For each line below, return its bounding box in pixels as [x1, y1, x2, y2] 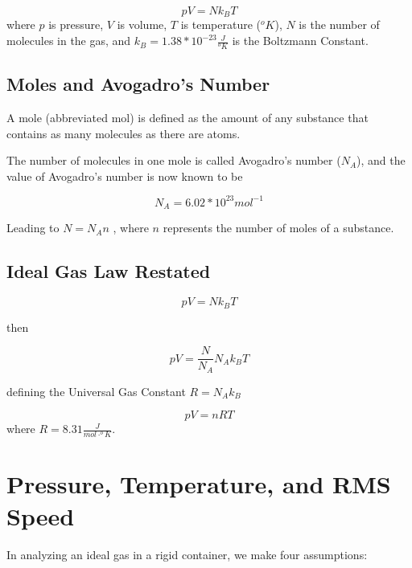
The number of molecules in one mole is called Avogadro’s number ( [6, 152, 341, 169]
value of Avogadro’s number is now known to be [6, 167, 243, 184]
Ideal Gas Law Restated [6, 259, 211, 284]
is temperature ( [180, 16, 262, 33]
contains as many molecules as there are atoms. [6, 125, 241, 141]
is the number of [299, 16, 380, 33]
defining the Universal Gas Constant [6, 382, 186, 399]
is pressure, [48, 16, 104, 33]
